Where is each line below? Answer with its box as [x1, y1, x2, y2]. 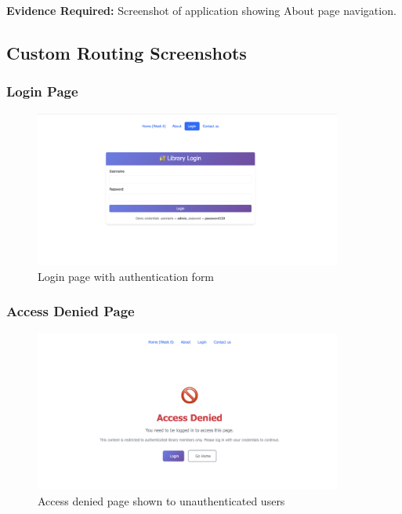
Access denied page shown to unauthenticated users [38, 492, 285, 509]
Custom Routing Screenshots [6, 40, 247, 64]
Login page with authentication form [38, 268, 215, 284]
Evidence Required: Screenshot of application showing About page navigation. [6, 2, 397, 18]
